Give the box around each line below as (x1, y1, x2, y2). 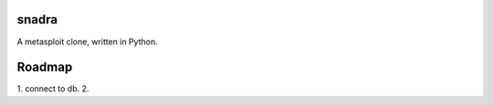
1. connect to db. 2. (16, 83, 89, 94)
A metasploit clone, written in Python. (16, 36, 159, 47)
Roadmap (16, 60, 73, 75)
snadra (16, 12, 58, 27)
